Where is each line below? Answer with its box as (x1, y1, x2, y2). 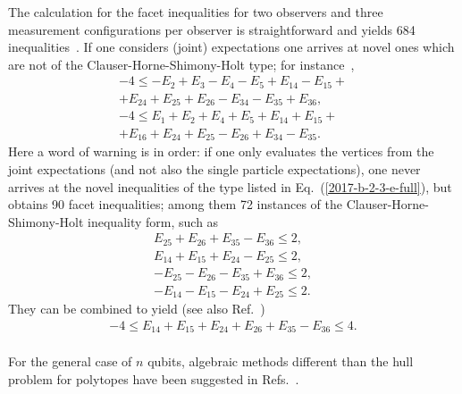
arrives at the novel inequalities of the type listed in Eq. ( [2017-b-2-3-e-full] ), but (8, 177, 452, 196)
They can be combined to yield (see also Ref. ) (8, 299, 265, 318)
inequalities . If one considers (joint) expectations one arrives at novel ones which (8, 38, 455, 56)
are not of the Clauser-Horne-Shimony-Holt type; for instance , (8, 54, 355, 73)
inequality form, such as (88, 212, 219, 231)
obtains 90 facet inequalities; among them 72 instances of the (8, 195, 343, 214)
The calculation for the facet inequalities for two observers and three (8, 3, 383, 21)
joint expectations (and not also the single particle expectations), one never (8, 159, 421, 178)
